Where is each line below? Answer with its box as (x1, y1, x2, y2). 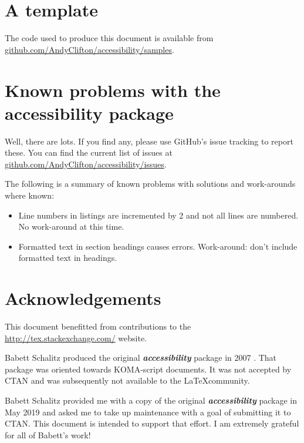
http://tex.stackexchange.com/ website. (5, 331, 147, 344)
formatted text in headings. (18, 251, 117, 264)
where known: (5, 189, 55, 201)
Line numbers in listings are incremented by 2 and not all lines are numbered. (18, 209, 299, 221)
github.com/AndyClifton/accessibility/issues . (5, 157, 167, 170)
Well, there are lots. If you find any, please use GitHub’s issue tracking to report (5, 135, 293, 147)
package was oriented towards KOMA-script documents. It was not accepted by (5, 363, 292, 375)
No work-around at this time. (18, 220, 124, 233)
